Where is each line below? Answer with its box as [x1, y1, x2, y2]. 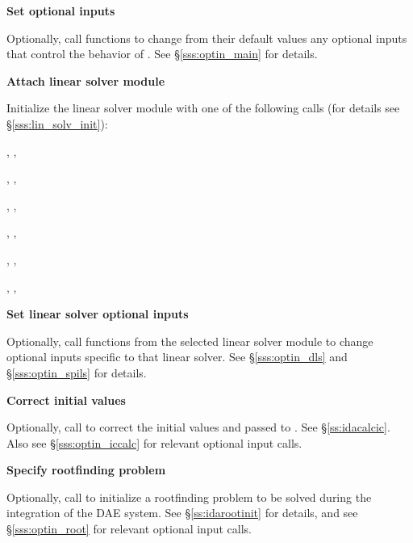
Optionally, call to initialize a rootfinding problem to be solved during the [6, 488, 372, 505]
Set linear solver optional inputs [6, 305, 189, 322]
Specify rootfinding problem [6, 461, 166, 478]
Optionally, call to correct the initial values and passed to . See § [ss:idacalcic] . [6, 419, 390, 436]
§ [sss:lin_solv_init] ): [6, 115, 108, 132]
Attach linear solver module [6, 72, 165, 89]
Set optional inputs [6, 2, 115, 19]
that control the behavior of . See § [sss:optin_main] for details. [6, 45, 318, 62]
